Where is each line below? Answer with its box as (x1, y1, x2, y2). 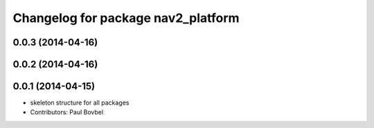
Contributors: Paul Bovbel (30, 108, 104, 116)
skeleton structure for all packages (30, 98, 130, 107)
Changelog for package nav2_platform (12, 10, 240, 25)
